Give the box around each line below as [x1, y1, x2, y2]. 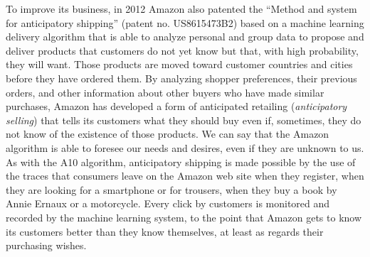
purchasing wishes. [6, 238, 87, 253]
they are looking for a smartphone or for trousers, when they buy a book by [6, 182, 337, 197]
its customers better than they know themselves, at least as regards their [6, 224, 324, 239]
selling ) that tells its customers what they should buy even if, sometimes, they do [6, 112, 361, 127]
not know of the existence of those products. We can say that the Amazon [6, 126, 329, 141]
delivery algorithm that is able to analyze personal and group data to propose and [6, 29, 364, 44]
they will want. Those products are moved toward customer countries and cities [6, 57, 353, 72]
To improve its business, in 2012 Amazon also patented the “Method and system [6, 1, 357, 16]
